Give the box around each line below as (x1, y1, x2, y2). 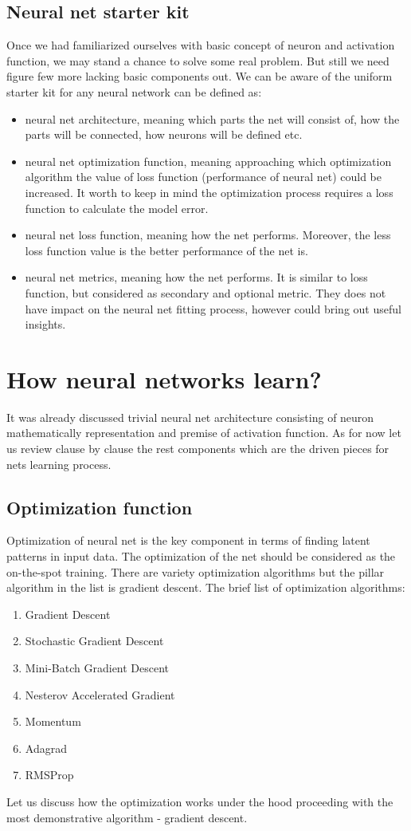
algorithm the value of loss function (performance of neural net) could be (25, 168, 382, 185)
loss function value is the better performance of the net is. (25, 242, 308, 258)
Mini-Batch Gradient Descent (25, 659, 170, 675)
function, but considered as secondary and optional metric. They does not (25, 284, 386, 301)
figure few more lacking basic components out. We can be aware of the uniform (6, 68, 393, 85)
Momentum (25, 713, 81, 730)
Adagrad (25, 739, 67, 756)
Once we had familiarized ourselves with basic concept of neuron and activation (6, 37, 395, 53)
